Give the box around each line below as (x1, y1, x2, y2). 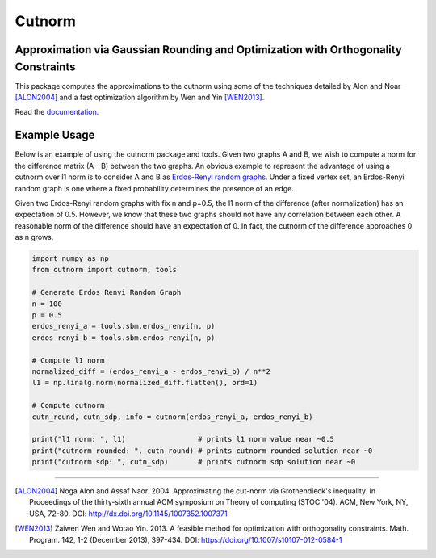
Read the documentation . (15, 107, 99, 117)
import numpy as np (31, 254, 109, 263)
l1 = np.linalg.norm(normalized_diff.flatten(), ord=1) (31, 378, 258, 388)
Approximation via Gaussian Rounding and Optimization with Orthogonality (15, 43, 403, 57)
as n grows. (15, 233, 54, 242)
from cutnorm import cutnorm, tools (31, 265, 178, 275)
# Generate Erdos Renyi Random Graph (31, 287, 182, 297)
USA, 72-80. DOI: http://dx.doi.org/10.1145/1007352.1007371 (29, 509, 228, 518)
